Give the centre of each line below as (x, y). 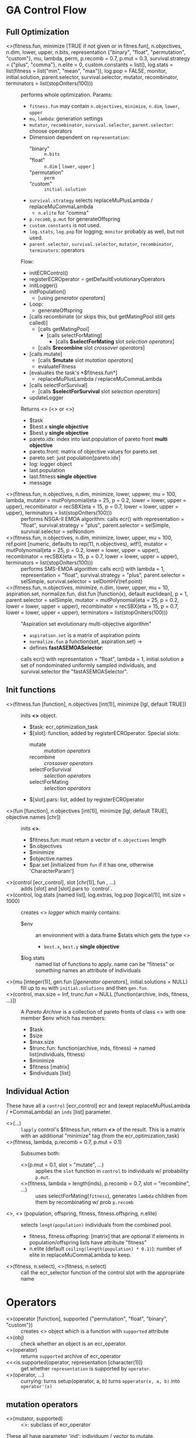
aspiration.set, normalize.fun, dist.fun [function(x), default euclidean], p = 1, (97, 594)
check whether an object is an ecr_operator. (74, 1344)
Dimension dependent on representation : (79, 137)
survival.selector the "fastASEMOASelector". (74, 671)
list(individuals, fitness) (57, 1054)
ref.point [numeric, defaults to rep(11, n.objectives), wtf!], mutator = (87, 544)
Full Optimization (38, 32)
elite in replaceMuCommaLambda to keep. (80, 1255)
